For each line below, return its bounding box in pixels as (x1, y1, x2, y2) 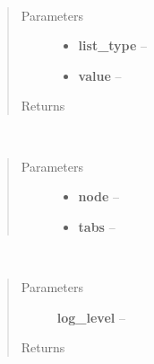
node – (78, 187, 120, 206)
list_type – (78, 36, 148, 55)
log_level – (56, 307, 125, 326)
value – (78, 66, 122, 84)
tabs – (78, 217, 115, 235)
